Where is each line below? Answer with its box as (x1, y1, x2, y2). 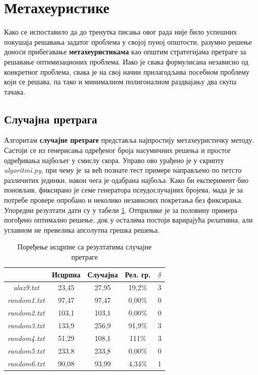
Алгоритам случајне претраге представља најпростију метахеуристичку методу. (4, 135, 254, 145)
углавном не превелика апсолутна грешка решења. (4, 224, 160, 235)
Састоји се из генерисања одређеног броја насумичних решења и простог (4, 145, 231, 155)
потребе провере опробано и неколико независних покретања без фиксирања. (4, 195, 243, 205)
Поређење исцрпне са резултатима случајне (17, 241, 152, 252)
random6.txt (8, 358, 45, 368)
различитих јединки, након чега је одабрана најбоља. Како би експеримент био (4, 174, 249, 185)
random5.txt (8, 345, 45, 356)
